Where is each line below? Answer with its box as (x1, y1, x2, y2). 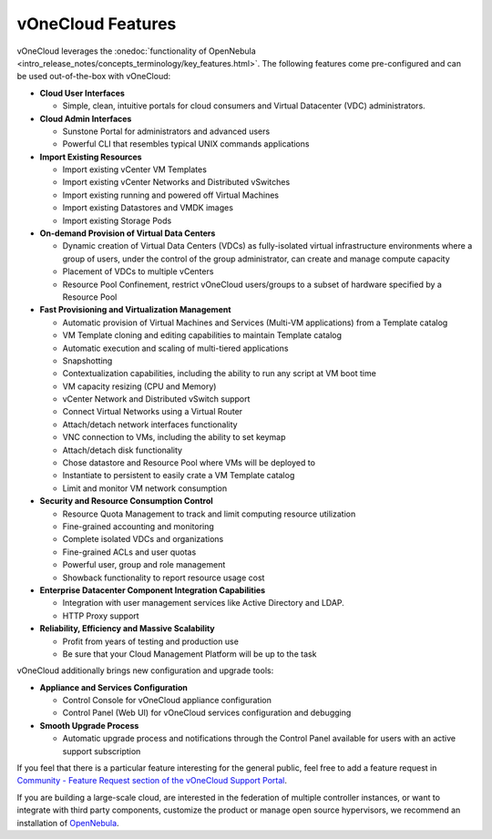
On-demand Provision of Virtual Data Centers (39, 228, 216, 239)
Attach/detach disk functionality (62, 445, 182, 455)
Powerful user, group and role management (62, 559, 226, 570)
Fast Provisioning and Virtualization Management (39, 304, 231, 315)
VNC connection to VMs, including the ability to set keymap (62, 432, 286, 443)
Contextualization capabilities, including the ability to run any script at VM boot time (62, 368, 377, 379)
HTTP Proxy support (62, 610, 140, 621)
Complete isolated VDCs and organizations (62, 534, 224, 545)
